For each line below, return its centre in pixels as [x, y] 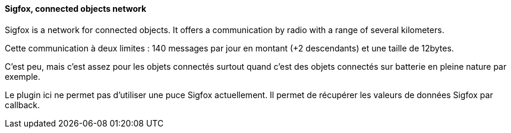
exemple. [23, 76]
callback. [23, 105]
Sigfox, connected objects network [76, 9]
